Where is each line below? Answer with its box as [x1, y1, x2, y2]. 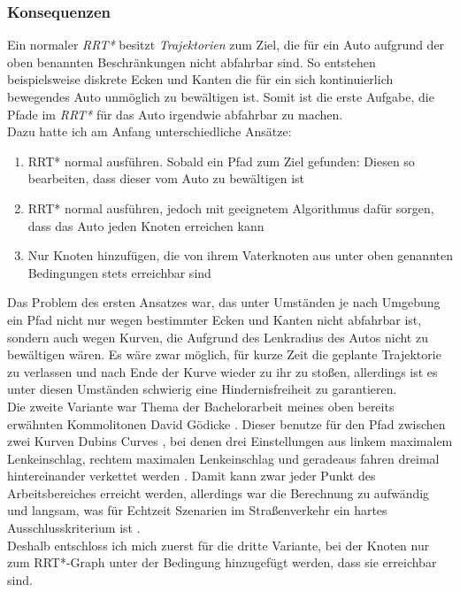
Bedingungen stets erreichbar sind [27, 263, 211, 281]
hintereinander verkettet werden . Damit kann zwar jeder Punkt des [7, 466, 376, 485]
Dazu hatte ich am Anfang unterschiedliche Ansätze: [7, 122, 292, 141]
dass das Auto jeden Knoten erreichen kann [27, 216, 264, 234]
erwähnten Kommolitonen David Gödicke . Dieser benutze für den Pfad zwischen [7, 414, 446, 433]
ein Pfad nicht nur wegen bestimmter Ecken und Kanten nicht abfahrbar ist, [7, 310, 422, 328]
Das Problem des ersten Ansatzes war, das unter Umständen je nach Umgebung [7, 293, 441, 311]
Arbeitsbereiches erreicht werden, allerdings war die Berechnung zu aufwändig [7, 483, 430, 502]
